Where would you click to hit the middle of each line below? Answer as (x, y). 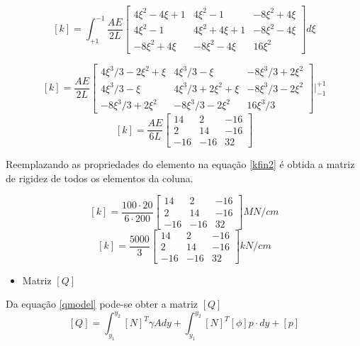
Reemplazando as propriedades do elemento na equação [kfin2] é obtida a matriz (180, 164)
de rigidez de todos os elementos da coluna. (100, 178)
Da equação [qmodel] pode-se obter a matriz (102, 304)
